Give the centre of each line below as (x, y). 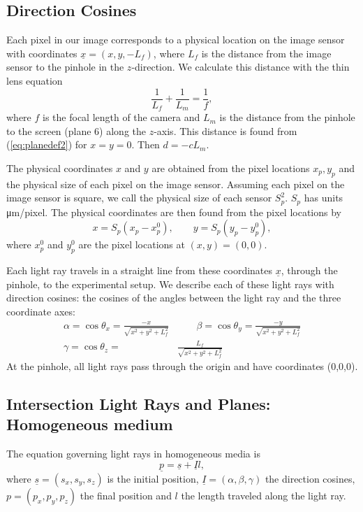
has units (324, 198)
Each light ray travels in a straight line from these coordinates (140, 270)
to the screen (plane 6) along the (76, 130)
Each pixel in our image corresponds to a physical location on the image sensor (176, 40)
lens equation (35, 80)
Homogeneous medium (90, 424)
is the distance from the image (266, 53)
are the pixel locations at (132, 244)
